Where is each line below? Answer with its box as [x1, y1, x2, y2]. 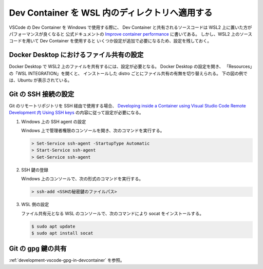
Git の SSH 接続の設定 [9, 90, 75, 98]
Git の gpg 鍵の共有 [9, 245, 67, 253]
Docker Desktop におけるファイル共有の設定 [9, 51, 144, 59]
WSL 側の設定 [21, 202, 49, 207]
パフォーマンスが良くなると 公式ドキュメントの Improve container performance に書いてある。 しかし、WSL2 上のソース [9, 31, 253, 37]
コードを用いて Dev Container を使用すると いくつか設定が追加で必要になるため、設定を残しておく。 [9, 38, 212, 44]
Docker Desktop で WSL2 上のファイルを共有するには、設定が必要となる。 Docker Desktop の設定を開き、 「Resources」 [9, 63, 253, 69]
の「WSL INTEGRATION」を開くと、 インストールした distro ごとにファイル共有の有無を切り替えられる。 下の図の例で [9, 70, 248, 76]
